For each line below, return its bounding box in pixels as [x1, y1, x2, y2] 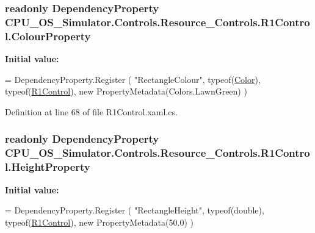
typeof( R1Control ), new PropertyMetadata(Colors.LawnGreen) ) [5, 85, 247, 98]
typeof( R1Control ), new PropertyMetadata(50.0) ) [5, 215, 194, 228]
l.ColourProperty [5, 28, 91, 43]
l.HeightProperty [5, 159, 90, 174]
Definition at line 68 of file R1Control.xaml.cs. [5, 105, 178, 118]
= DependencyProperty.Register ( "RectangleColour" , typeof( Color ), [5, 73, 261, 85]
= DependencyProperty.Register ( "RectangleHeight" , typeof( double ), [5, 204, 264, 217]
